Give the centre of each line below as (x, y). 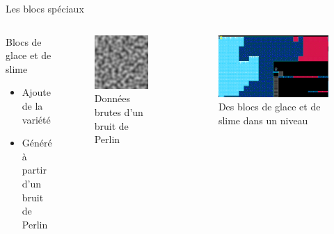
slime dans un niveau (263, 120)
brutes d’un (119, 111)
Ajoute (37, 92)
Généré (37, 143)
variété (36, 119)
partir (34, 170)
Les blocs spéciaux (45, 8)
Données (112, 98)
